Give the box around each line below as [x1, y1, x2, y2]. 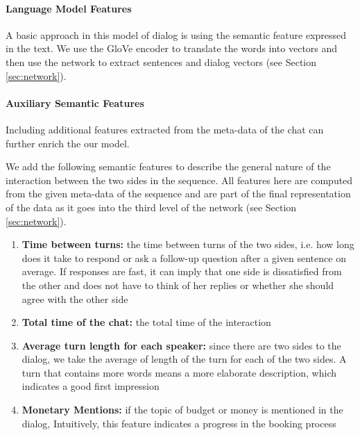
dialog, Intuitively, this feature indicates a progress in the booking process [22, 416, 336, 430]
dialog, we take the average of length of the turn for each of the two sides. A [22, 352, 347, 366]
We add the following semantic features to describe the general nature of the [6, 159, 331, 174]
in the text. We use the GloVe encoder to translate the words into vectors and [6, 41, 338, 56]
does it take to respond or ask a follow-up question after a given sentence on [22, 250, 346, 265]
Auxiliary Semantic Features [6, 95, 144, 110]
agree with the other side [22, 291, 128, 306]
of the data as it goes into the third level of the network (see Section [6, 199, 297, 214]
